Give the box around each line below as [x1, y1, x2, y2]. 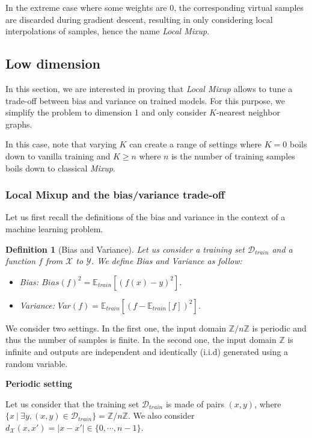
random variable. [5, 357, 68, 369]
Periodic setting [5, 377, 73, 390]
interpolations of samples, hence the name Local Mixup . [5, 25, 210, 37]
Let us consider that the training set [5, 397, 139, 410]
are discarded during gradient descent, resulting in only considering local [5, 13, 273, 25]
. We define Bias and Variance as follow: [91, 254, 242, 267]
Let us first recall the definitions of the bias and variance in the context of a [5, 211, 286, 223]
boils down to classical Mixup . [5, 161, 115, 174]
